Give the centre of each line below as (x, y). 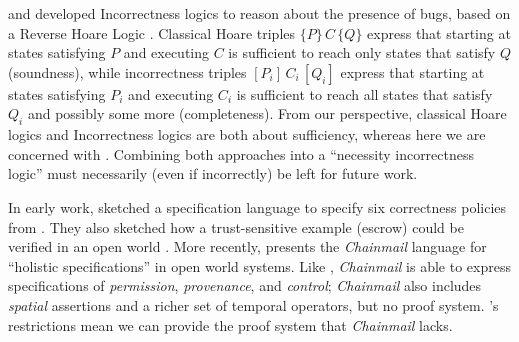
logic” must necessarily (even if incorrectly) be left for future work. (213, 173)
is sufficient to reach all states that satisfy (364, 93)
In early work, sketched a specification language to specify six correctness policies (257, 206)
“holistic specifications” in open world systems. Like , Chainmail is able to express (259, 265)
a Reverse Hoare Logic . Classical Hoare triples (152, 32)
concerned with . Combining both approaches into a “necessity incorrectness (241, 153)
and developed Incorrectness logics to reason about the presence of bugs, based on (259, 13)
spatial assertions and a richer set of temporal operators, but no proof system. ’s (253, 304)
